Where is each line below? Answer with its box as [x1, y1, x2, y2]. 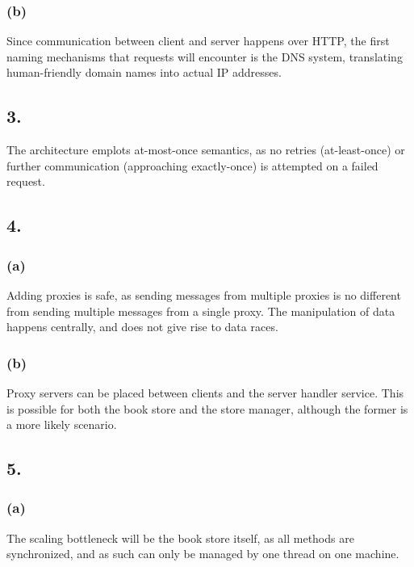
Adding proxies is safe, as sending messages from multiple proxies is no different [6, 286, 401, 303]
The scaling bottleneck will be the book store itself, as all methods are [6, 529, 354, 546]
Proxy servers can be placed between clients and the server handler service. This [6, 384, 404, 401]
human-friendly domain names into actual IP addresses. [6, 64, 282, 81]
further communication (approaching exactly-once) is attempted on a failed [6, 157, 378, 174]
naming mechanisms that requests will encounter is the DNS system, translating [6, 48, 403, 65]
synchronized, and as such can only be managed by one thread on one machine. [6, 545, 399, 562]
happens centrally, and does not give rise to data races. [6, 318, 278, 335]
